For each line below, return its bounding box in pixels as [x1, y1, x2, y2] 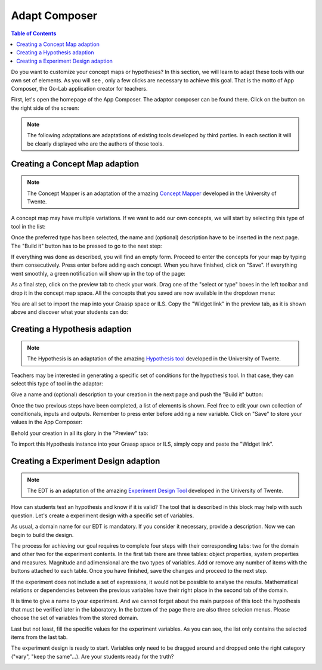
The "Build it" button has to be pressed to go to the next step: [11, 242, 162, 249]
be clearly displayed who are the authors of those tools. [27, 140, 164, 147]
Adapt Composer [11, 9, 98, 22]
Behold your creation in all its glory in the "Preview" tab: [11, 430, 148, 437]
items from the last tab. [11, 633, 68, 641]
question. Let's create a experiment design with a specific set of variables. [11, 512, 194, 519]
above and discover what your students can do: [11, 308, 128, 316]
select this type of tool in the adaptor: [11, 379, 104, 387]
